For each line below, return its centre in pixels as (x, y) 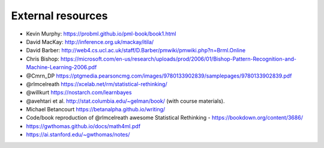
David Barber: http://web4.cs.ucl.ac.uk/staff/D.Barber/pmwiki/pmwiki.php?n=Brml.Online (136, 51)
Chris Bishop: (43, 59)
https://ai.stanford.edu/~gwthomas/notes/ (78, 135)
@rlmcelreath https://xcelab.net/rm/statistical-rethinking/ (97, 84)
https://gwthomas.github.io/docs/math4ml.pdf (83, 126)
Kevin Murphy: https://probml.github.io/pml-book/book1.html (101, 34)
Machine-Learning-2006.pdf (61, 67)
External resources (59, 16)
